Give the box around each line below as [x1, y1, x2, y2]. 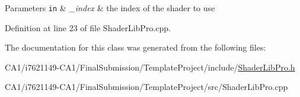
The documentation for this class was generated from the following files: [5, 41, 266, 53]
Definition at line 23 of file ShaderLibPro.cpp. [5, 21, 171, 34]
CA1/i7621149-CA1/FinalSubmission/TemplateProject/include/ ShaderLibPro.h [5, 61, 295, 73]
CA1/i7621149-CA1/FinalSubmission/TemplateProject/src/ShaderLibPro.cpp [5, 81, 288, 93]
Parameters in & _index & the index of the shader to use [5, 2, 215, 14]
